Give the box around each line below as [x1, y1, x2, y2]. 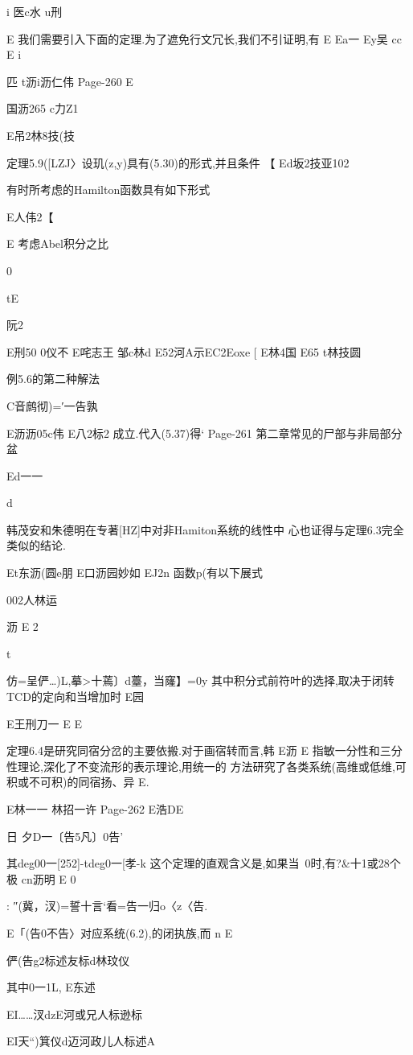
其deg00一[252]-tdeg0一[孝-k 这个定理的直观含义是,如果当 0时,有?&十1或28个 [6, 855, 401, 872]
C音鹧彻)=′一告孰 [6, 397, 98, 414]
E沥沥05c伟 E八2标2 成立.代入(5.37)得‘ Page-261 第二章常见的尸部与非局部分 [6, 424, 403, 441]
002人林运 [6, 591, 57, 608]
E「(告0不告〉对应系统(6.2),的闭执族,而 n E [6, 924, 233, 941]
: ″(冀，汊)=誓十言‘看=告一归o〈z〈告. [6, 897, 208, 914]
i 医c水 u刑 [6, 3, 63, 19]
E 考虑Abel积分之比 [6, 235, 108, 252]
